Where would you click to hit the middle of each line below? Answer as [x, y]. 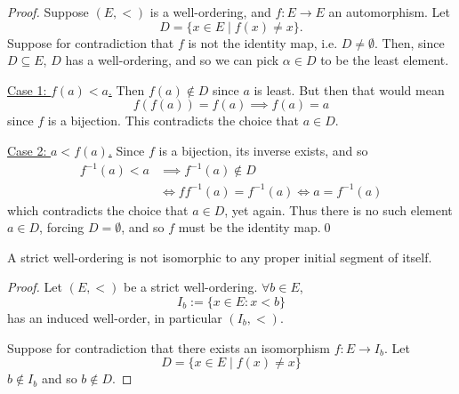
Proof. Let [35, 287]
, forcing [62, 227]
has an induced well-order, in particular [115, 318]
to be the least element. [385, 60]
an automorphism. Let [390, 12]
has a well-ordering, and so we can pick [172, 60]
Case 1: [27, 89]
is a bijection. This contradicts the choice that [173, 121]
